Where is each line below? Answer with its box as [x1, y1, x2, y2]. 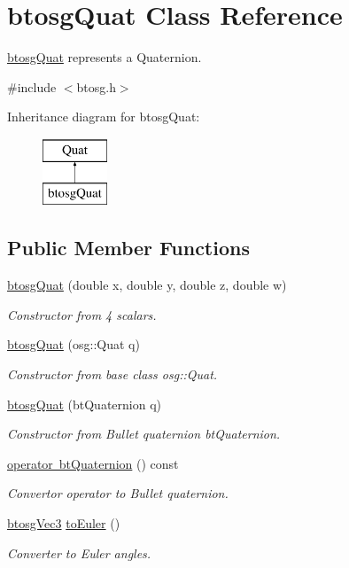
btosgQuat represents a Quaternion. [7, 48, 202, 66]
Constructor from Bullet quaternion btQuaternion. [7, 424, 281, 443]
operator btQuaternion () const [7, 454, 179, 472]
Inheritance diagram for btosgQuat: [7, 107, 200, 126]
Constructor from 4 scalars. [7, 305, 157, 323]
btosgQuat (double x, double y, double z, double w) [7, 276, 287, 294]
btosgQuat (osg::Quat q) [7, 335, 140, 354]
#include [7, 77, 57, 96]
